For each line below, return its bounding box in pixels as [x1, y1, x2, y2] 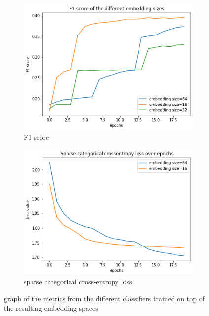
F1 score [24, 132, 49, 142]
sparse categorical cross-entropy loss [24, 277, 132, 287]
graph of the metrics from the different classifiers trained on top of [4, 293, 205, 303]
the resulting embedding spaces [4, 303, 98, 313]
